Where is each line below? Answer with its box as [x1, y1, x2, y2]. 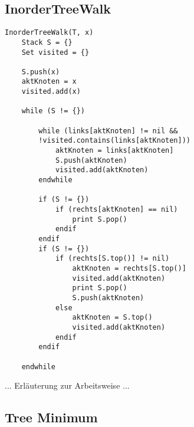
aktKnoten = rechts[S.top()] [72, 264, 186, 272]
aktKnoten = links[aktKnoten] [55, 146, 174, 155]
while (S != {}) [21, 107, 86, 116]
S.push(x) [21, 67, 60, 76]
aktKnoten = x [21, 77, 77, 86]
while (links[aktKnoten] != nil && [38, 126, 178, 135]
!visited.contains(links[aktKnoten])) [38, 136, 190, 145]
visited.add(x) [21, 87, 81, 96]
